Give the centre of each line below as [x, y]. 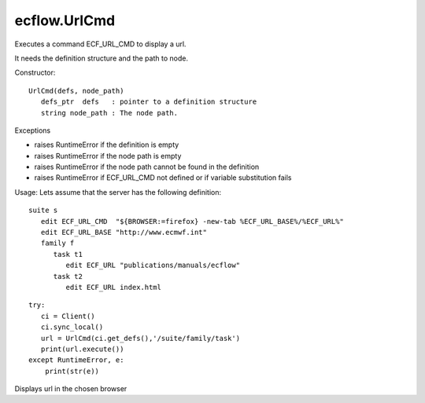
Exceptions [33, 130]
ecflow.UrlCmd [65, 20]
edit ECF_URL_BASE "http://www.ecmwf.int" [124, 233]
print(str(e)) [72, 371]
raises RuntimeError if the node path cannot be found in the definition [147, 167]
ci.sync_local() [72, 327]
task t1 [68, 254]
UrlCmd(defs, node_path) [76, 91]
